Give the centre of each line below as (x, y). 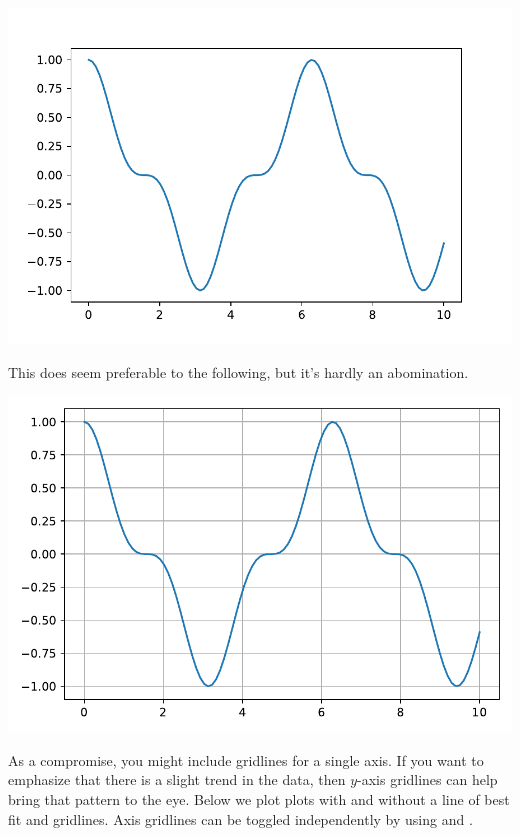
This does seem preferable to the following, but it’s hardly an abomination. (238, 371)
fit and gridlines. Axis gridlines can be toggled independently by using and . (240, 818)
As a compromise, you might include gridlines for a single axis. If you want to (246, 759)
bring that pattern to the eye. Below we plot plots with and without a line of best (259, 798)
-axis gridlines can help (427, 779)
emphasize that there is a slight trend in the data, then (177, 779)
